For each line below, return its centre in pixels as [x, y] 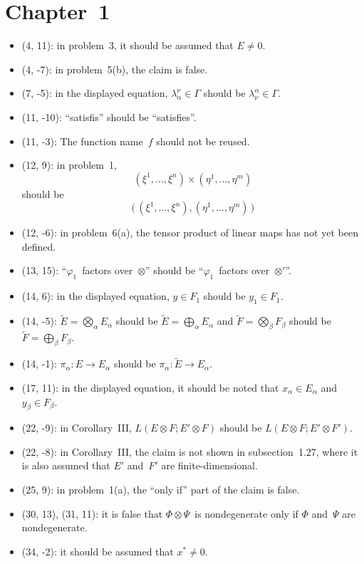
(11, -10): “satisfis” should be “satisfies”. [109, 116]
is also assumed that [66, 465]
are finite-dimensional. [209, 465]
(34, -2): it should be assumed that [98, 551]
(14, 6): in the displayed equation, [95, 296]
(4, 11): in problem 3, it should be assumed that [128, 45]
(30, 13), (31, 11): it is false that [92, 513]
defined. [39, 246]
